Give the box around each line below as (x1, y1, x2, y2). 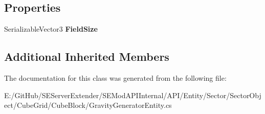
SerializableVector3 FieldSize (4, 24, 98, 34)
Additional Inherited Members (4, 49, 169, 64)
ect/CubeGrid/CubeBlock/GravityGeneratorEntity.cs (4, 100, 172, 110)
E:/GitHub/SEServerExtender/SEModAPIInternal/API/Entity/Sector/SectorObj (4, 89, 261, 100)
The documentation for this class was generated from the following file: (4, 73, 227, 83)
